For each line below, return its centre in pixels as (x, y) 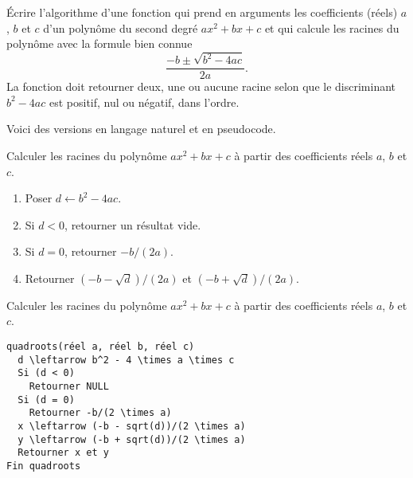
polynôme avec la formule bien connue (99, 43)
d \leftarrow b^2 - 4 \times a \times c (126, 360)
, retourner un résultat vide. (133, 224)
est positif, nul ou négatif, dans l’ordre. (144, 102)
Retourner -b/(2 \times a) (100, 413)
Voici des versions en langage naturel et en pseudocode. (141, 129)
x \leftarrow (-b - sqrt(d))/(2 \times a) (132, 426)
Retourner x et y (63, 453)
